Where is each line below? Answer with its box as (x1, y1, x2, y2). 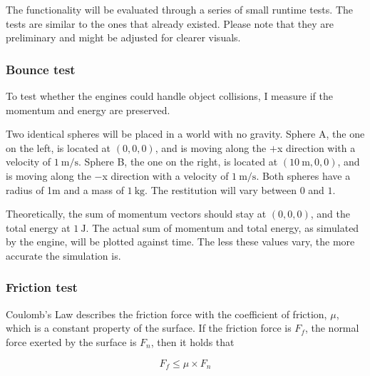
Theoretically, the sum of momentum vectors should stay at (6, 206, 267, 221)
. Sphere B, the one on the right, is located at (78, 154, 278, 169)
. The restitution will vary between (145, 182, 297, 197)
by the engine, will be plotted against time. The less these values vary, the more (6, 234, 355, 249)
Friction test (6, 278, 78, 296)
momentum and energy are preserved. (6, 102, 170, 117)
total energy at (6, 220, 71, 235)
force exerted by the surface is (6, 334, 137, 349)
